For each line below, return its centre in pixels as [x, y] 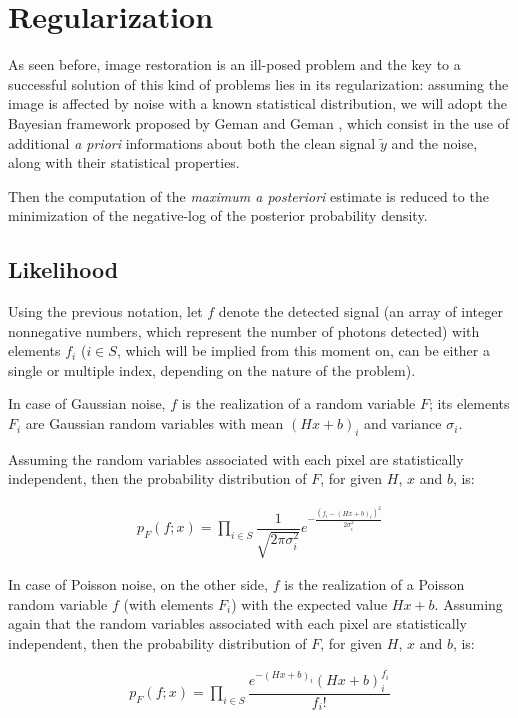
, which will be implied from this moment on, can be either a [303, 350]
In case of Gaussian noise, [87, 403]
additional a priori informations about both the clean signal [192, 142]
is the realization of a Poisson [374, 584]
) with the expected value [309, 603]
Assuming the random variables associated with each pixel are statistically [236, 458]
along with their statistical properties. [124, 162]
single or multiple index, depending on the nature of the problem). [212, 369]
